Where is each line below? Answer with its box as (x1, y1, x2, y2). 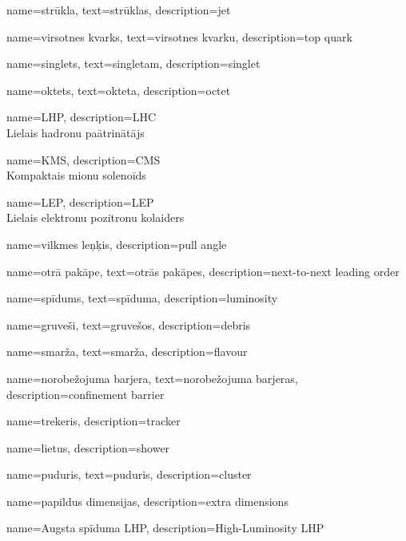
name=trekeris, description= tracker (6, 413, 181, 429)
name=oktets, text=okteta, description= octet (6, 81, 231, 98)
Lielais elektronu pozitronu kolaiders (6, 209, 185, 226)
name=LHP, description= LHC (6, 109, 156, 125)
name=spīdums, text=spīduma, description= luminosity (6, 290, 278, 306)
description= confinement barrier (6, 385, 165, 402)
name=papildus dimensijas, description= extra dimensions (6, 492, 289, 509)
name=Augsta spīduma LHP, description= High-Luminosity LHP (6, 519, 324, 536)
